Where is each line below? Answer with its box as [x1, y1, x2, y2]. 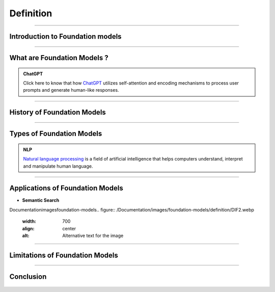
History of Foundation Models [9, 108, 106, 117]
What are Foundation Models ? [9, 54, 109, 62]
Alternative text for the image [62, 232, 124, 239]
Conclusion [9, 272, 47, 281]
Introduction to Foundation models [9, 32, 122, 41]
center [62, 225, 76, 231]
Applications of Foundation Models [9, 184, 123, 193]
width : [22, 218, 37, 224]
